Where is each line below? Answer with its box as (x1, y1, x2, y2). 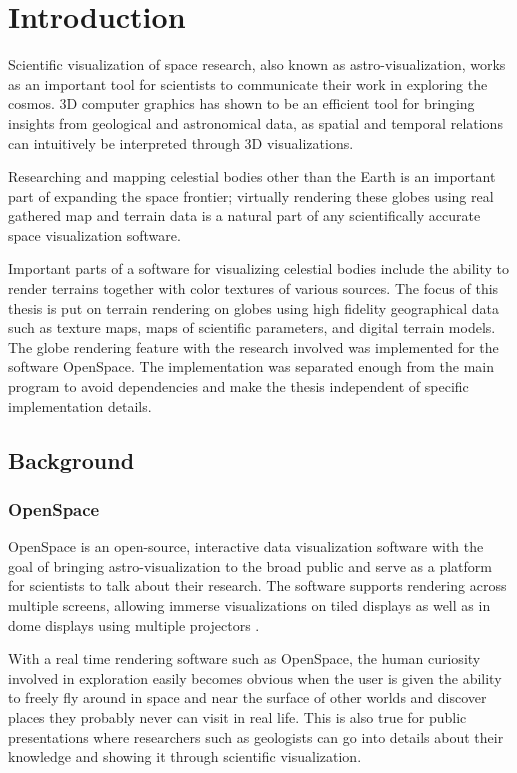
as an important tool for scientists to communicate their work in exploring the (8, 73, 488, 94)
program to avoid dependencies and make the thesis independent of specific (8, 376, 469, 397)
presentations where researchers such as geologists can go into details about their (8, 726, 504, 747)
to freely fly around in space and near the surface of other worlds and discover (8, 687, 487, 708)
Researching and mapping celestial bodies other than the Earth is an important (8, 166, 496, 187)
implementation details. (8, 395, 152, 416)
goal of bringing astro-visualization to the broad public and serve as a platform (8, 555, 492, 576)
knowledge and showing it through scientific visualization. (8, 746, 362, 767)
